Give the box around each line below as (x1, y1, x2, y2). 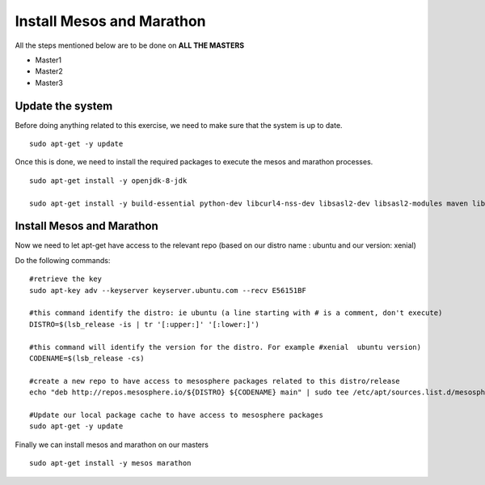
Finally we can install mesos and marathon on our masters (15, 440, 209, 449)
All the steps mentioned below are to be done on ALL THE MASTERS (15, 40, 245, 50)
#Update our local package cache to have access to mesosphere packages (29, 410, 323, 419)
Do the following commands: (15, 255, 111, 265)
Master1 (35, 55, 62, 65)
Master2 (35, 66, 64, 76)
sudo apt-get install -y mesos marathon (29, 458, 192, 468)
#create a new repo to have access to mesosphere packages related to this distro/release (29, 377, 400, 385)
